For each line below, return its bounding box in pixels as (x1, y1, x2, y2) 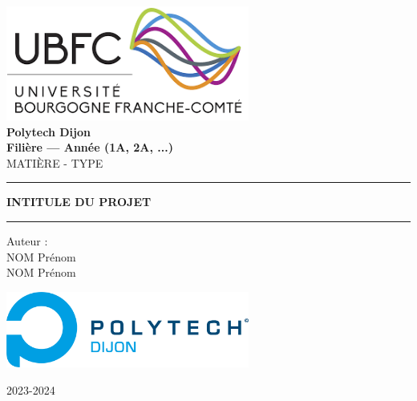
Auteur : (6, 232, 48, 249)
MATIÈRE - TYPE (6, 154, 103, 171)
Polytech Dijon (6, 123, 91, 140)
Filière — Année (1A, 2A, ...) (6, 139, 173, 156)
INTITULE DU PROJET (6, 193, 152, 210)
